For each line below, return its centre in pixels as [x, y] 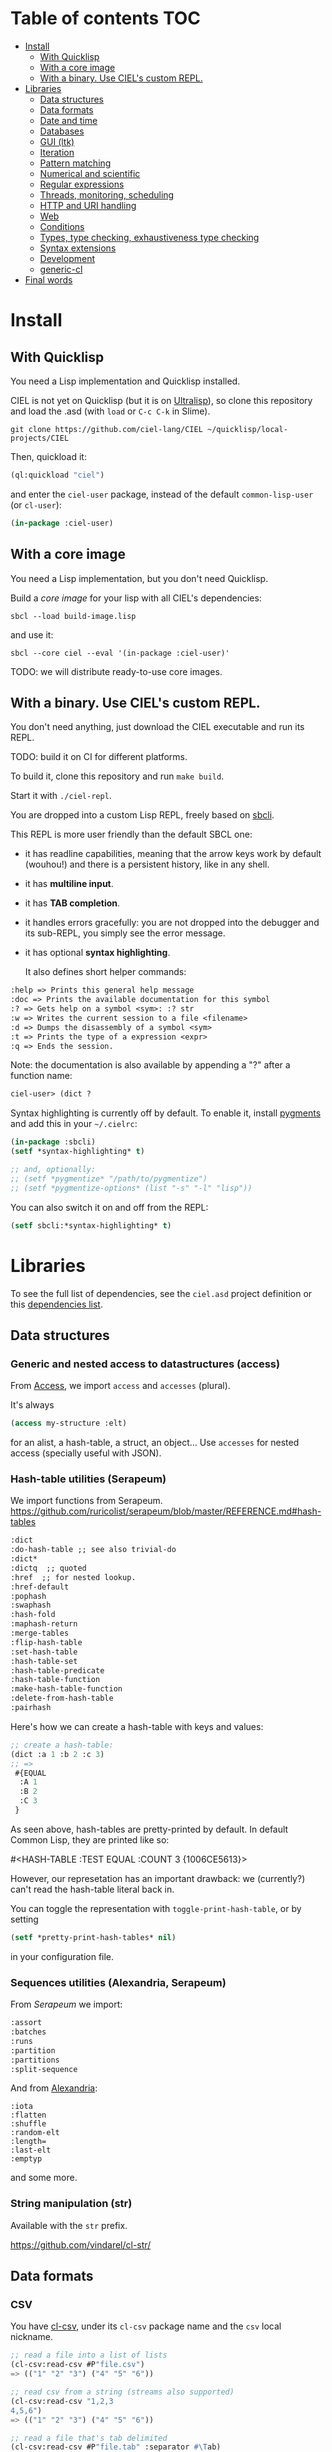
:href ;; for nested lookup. [73, 1577]
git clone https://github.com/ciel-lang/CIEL [106, 429]
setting [24, 1919]
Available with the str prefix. [69, 2225]
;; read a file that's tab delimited [89, 2438]
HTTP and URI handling [88, 205]
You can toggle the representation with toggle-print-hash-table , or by [156, 1908]
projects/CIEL [40, 438]
